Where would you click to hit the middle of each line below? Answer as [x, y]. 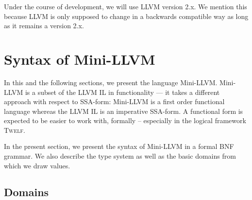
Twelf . [15, 130]
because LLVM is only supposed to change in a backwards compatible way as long [126, 16]
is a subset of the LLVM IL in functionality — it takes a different [122, 92]
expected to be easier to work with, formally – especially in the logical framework [125, 120]
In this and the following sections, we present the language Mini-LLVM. [111, 82]
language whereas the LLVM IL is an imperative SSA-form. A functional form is [124, 111]
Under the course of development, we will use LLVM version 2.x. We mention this [126, 6]
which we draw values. [37, 165]
